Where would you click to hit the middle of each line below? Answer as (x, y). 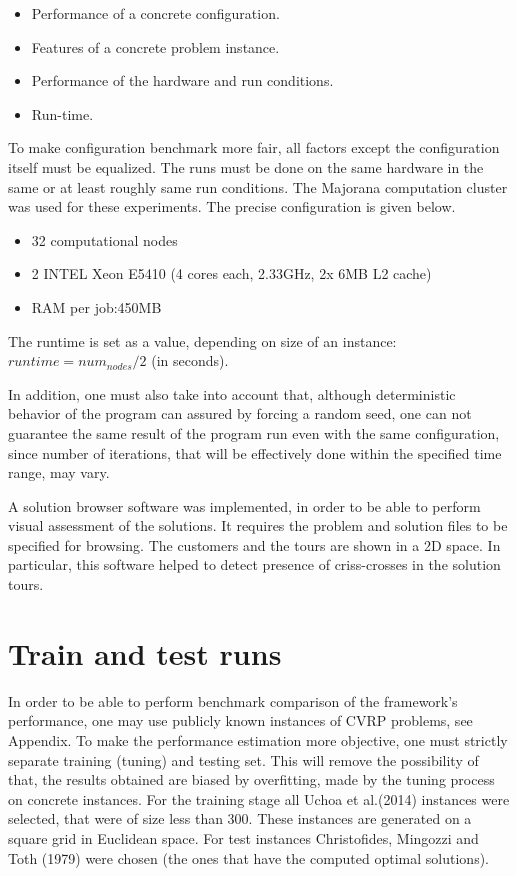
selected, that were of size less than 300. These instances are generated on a (240, 818)
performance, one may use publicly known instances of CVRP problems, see (240, 720)
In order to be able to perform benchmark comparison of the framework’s (233, 700)
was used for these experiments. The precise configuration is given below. (232, 206)
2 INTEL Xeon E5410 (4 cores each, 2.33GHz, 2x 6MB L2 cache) (231, 273)
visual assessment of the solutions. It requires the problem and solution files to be (258, 525)
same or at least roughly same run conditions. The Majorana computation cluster (258, 186)
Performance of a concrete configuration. (155, 13)
